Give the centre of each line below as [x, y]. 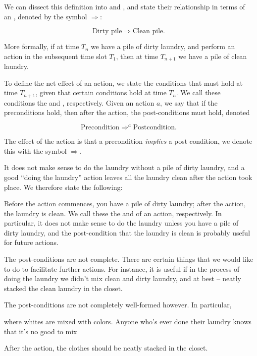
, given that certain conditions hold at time [101, 92]
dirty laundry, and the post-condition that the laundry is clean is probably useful [127, 232]
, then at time [137, 56]
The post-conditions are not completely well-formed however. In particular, [118, 305]
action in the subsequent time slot [55, 56]
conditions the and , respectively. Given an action [79, 102]
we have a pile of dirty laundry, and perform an [163, 46]
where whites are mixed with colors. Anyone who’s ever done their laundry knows [128, 322]
